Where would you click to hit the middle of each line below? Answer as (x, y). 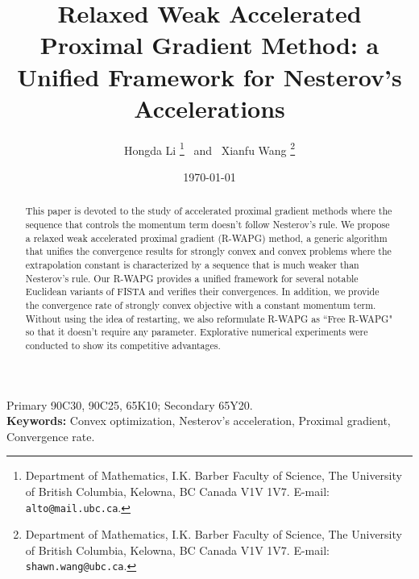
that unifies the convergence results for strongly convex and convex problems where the (208, 251)
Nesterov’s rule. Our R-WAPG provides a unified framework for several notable (192, 278)
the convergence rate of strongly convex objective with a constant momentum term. (201, 304)
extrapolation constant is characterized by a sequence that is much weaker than (192, 264)
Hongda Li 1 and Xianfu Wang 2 (209, 148)
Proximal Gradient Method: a (209, 45)
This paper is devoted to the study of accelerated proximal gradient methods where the (209, 211)
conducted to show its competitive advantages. (123, 345)
